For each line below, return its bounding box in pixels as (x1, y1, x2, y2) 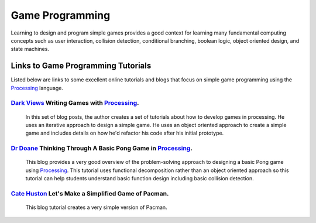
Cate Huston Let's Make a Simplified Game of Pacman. (11, 189, 169, 197)
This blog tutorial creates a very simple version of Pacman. (25, 204, 167, 211)
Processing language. (11, 84, 64, 91)
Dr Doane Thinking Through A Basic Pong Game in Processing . (11, 144, 193, 152)
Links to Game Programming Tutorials (11, 61, 152, 71)
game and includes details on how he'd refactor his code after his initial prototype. (25, 129, 224, 137)
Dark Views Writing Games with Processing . (11, 99, 140, 107)
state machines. (11, 46, 50, 53)
